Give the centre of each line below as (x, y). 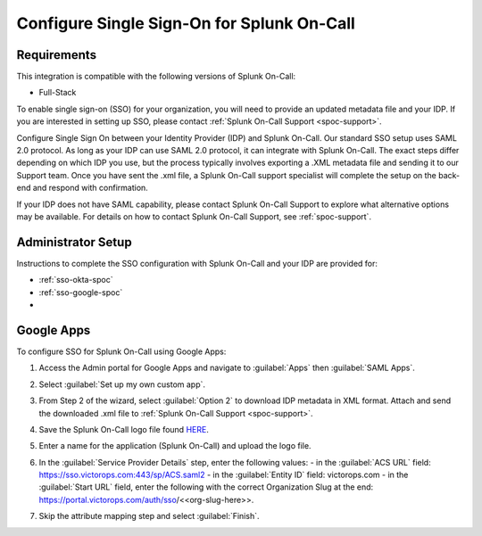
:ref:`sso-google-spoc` (81, 292)
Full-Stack (58, 93)
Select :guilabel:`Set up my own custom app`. (122, 384)
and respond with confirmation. (91, 188)
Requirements (57, 55)
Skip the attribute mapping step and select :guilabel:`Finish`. (149, 516)
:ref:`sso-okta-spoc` (76, 280)
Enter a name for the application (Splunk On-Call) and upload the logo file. (175, 446)
